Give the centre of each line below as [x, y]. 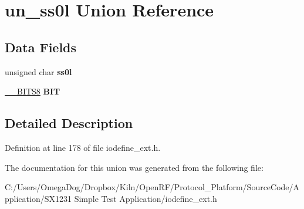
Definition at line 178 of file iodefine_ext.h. [83, 147]
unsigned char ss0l [38, 71]
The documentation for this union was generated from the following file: [134, 167]
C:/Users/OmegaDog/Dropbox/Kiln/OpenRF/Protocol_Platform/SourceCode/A [152, 187]
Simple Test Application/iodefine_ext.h [146, 198]
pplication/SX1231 [38, 198]
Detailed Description [69, 123]
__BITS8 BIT [33, 91]
